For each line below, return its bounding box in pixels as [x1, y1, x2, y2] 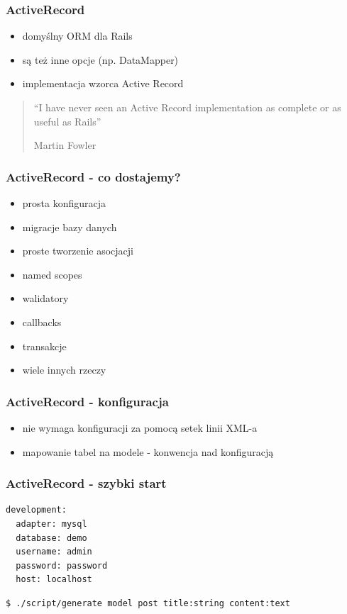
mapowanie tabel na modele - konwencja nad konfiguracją [22, 444, 274, 459]
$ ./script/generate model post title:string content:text [6, 598, 290, 608]
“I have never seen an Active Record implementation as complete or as [33, 100, 341, 114]
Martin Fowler [33, 138, 97, 152]
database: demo [16, 532, 87, 543]
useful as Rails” [33, 113, 101, 128]
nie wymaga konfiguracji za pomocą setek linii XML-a [22, 420, 258, 435]
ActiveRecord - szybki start [6, 474, 167, 492]
